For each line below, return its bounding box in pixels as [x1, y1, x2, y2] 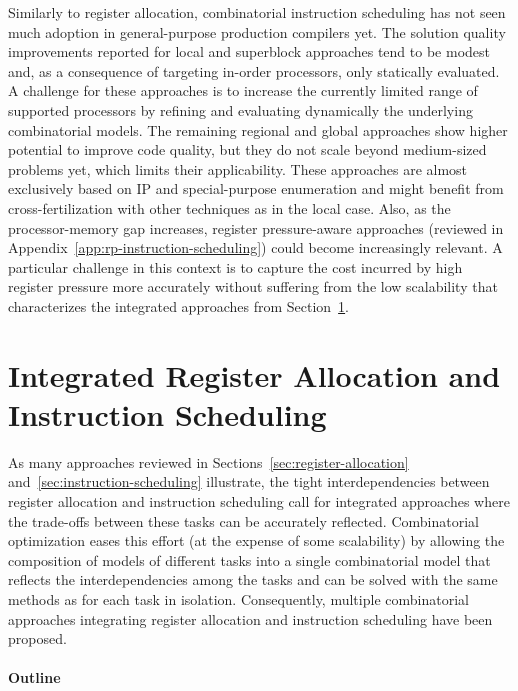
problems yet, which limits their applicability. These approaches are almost [8, 158, 468, 179]
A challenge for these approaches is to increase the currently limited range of [8, 80, 478, 101]
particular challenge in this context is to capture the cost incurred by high [8, 256, 463, 277]
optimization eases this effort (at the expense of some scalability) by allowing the [8, 530, 505, 551]
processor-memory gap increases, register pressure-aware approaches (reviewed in [8, 217, 504, 238]
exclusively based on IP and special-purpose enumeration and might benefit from [8, 178, 504, 199]
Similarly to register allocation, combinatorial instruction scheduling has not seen [8, 2, 506, 22]
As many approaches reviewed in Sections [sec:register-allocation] [8, 451, 409, 472]
